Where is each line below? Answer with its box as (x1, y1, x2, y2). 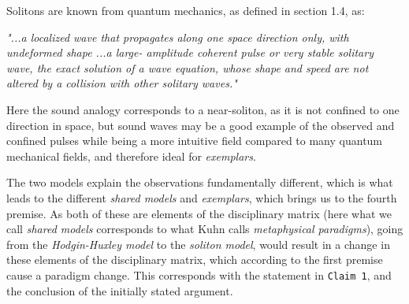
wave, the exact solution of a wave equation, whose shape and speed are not (6, 59, 369, 76)
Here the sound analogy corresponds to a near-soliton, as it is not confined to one (6, 101, 400, 117)
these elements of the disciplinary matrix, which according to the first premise (6, 251, 383, 268)
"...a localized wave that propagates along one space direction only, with (6, 28, 349, 45)
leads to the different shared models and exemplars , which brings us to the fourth (6, 189, 397, 206)
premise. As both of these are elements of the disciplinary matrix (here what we (6, 205, 392, 221)
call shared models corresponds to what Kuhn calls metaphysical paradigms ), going (6, 221, 403, 237)
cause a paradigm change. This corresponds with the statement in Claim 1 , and (6, 266, 392, 283)
